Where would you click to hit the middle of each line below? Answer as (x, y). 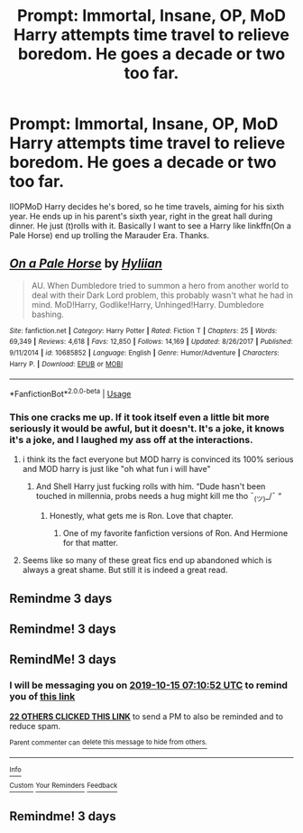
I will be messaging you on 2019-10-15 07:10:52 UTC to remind (149, 685)
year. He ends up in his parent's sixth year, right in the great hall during (141, 216)
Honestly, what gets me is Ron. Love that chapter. (142, 516)
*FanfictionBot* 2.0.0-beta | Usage (70, 393)
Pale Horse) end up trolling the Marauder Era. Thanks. (110, 235)
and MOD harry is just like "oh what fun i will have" (116, 469)
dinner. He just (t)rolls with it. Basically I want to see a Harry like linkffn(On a (150, 226)
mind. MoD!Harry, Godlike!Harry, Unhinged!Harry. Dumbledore (147, 304)
